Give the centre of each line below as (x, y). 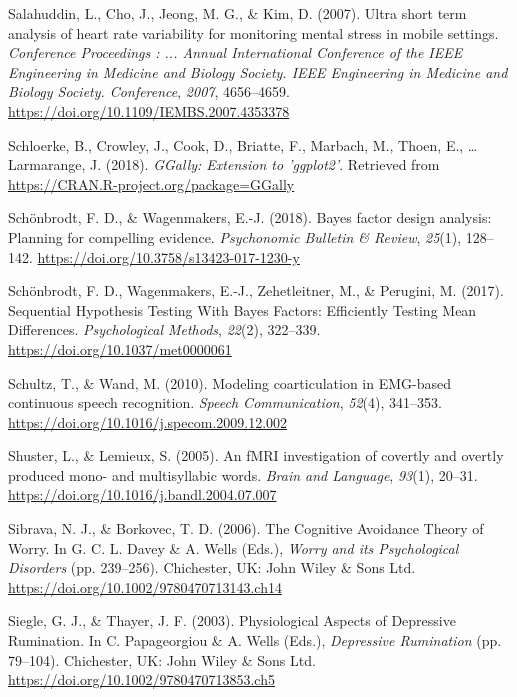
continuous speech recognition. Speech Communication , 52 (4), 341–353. (225, 402)
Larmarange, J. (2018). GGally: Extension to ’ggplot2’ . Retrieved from (224, 164)
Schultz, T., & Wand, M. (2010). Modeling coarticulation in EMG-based (230, 382)
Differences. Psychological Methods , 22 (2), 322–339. (164, 329)
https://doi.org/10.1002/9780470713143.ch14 (145, 586)
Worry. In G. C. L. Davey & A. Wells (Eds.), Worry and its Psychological (233, 547)
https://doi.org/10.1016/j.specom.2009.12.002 (148, 421)
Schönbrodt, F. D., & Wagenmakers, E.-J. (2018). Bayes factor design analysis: (250, 217)
